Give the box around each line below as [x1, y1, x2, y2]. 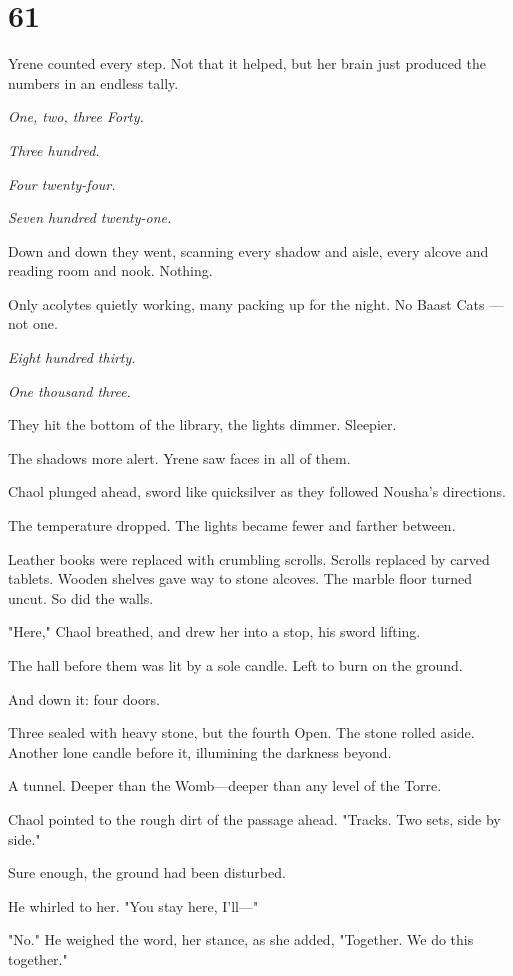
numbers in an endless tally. [8, 72, 179, 93]
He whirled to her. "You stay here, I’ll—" [8, 895, 259, 916]
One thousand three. [8, 380, 131, 401]
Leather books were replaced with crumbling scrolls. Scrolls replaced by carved [8, 548, 490, 569]
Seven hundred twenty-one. [8, 207, 172, 228]
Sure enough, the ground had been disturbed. [8, 862, 286, 883]
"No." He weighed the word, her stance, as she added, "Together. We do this [8, 929, 474, 950]
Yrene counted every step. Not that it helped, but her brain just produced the [8, 53, 486, 74]
